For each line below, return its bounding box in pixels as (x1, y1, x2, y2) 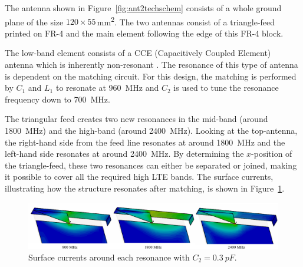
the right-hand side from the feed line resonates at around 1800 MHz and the (5, 136, 285, 148)
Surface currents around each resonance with (28, 250, 190, 263)
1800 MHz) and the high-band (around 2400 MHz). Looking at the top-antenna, (5, 124, 298, 136)
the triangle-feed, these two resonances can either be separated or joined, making (5, 159, 297, 171)
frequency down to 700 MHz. (5, 93, 110, 105)
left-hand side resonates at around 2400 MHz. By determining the (5, 147, 244, 160)
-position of (251, 147, 292, 160)
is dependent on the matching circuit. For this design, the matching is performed (5, 70, 297, 82)
